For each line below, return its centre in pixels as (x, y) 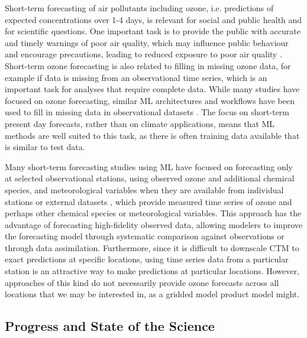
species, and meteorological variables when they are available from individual (144, 189)
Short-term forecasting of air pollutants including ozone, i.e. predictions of (139, 8)
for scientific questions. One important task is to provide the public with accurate (153, 31)
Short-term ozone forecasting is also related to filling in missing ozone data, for (148, 65)
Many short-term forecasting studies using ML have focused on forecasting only (149, 166)
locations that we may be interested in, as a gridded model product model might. (152, 294)
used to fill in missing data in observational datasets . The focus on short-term (147, 112)
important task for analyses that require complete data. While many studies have (152, 89)
